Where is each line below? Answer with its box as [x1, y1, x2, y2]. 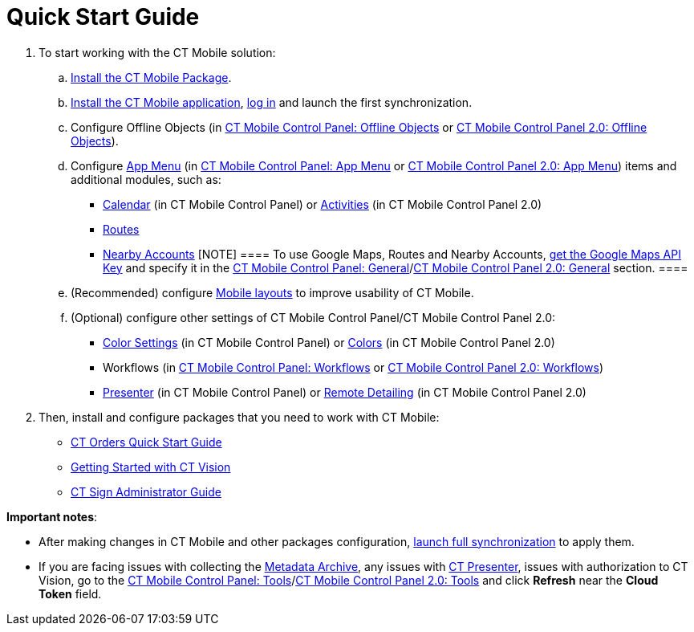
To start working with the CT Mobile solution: [39, 45, 276, 59]
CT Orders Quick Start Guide [71, 434, 222, 449]
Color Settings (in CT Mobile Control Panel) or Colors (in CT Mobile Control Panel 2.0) [103, 335, 555, 349]
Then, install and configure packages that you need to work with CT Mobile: [39, 410, 440, 424]
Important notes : [6, 509, 98, 524]
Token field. [39, 586, 102, 601]
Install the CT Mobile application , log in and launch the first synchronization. [71, 95, 473, 109]
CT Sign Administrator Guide [71, 484, 221, 499]
